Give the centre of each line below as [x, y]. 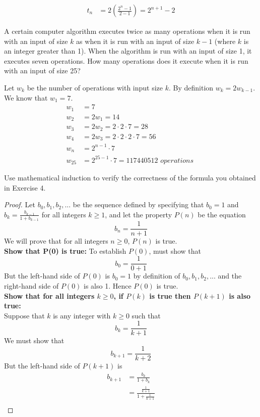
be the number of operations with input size [95, 87]
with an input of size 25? [42, 71]
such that [146, 315]
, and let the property [139, 214]
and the [230, 276]
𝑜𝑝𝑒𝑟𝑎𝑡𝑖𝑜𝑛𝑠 [177, 160]
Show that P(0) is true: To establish [65, 250]
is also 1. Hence [108, 286]
